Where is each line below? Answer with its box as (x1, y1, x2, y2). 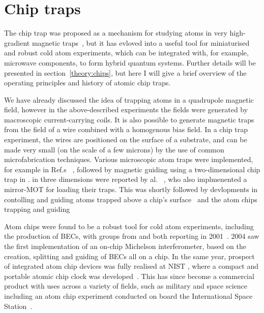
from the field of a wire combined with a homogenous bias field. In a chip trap (4, 124, 248, 135)
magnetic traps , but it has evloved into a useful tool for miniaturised (32, 37, 250, 48)
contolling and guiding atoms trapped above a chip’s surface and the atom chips (4, 194, 257, 204)
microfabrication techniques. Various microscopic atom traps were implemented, (4, 154, 253, 165)
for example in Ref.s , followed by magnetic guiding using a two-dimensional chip (4, 164, 260, 174)
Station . (4, 300, 33, 311)
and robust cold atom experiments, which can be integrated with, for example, (4, 47, 249, 58)
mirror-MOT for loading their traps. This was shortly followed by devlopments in (4, 184, 258, 195)
